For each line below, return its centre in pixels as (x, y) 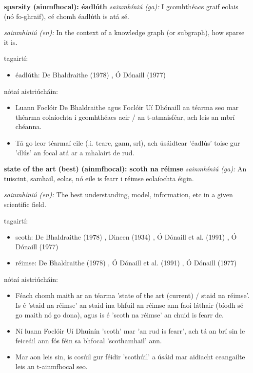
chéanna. (29, 126)
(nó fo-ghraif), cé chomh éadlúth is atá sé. (67, 16)
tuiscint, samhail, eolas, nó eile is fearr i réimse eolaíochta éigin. (99, 178)
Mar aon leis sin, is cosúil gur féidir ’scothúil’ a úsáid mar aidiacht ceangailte (130, 357)
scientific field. (25, 204)
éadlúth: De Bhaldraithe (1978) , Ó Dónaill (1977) (91, 74)
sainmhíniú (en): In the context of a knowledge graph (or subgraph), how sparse (124, 32)
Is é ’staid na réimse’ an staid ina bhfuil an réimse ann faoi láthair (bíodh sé (129, 305)
